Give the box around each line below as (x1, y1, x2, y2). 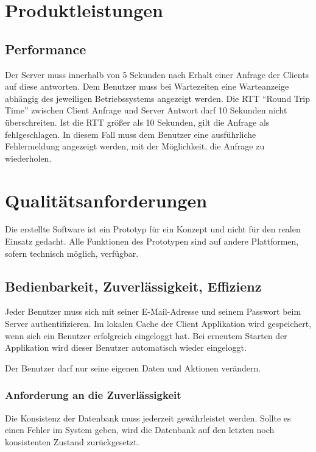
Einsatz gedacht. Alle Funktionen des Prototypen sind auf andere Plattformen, (5, 235, 299, 248)
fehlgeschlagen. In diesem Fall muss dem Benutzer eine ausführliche (5, 127, 256, 140)
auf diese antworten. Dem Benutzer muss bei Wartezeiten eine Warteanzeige (5, 80, 289, 93)
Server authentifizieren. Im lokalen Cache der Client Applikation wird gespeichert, (5, 317, 312, 330)
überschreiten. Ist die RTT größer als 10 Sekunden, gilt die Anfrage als (5, 115, 270, 128)
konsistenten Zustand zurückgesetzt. (5, 435, 139, 448)
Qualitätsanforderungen (5, 187, 208, 212)
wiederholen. (5, 151, 52, 164)
